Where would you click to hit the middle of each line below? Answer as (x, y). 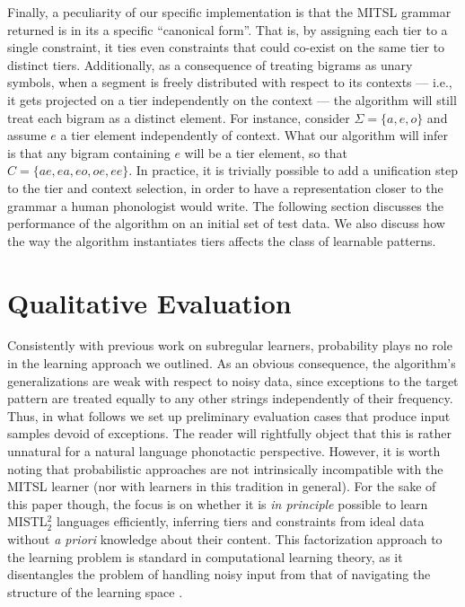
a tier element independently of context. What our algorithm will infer (254, 135)
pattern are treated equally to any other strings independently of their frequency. (230, 398)
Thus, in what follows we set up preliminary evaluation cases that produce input (229, 415)
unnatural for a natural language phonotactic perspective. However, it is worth (224, 451)
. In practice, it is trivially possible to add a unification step (293, 170)
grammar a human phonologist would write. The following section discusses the (225, 205)
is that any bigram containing (89, 152)
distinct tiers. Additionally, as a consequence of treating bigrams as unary (210, 64)
